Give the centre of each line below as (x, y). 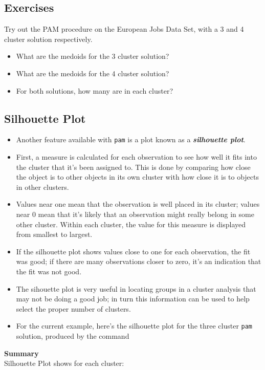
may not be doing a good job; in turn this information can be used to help (133, 299)
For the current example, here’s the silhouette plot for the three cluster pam (134, 326)
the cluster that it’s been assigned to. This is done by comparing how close (133, 167)
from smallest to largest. (54, 234)
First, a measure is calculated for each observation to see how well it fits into (136, 157)
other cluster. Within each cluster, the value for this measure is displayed (131, 224)
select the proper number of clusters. (73, 308)
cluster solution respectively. (48, 39)
